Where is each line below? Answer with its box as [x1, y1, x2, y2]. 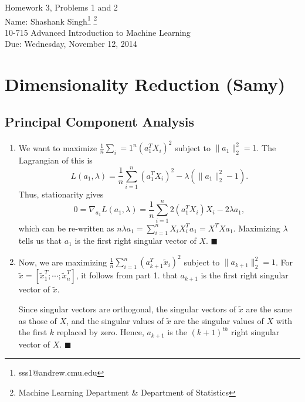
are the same [246, 303, 292, 315]
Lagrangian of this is [18, 154, 93, 166]
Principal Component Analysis [5, 112, 194, 130]
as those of [18, 314, 57, 326]
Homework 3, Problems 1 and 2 [5, 1, 118, 13]
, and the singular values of [66, 314, 164, 326]
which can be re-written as [18, 222, 114, 234]
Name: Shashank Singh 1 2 [5, 13, 97, 27]
